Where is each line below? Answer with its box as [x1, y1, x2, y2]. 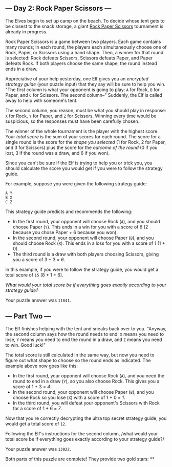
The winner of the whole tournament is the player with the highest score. [5, 128, 159, 134]
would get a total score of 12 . [5, 420, 67, 427]
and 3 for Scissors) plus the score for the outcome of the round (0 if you [5, 144, 158, 151]
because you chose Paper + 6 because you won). [12, 229, 118, 235]
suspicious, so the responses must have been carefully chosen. [5, 118, 140, 124]
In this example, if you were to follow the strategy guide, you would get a [5, 266, 159, 272]
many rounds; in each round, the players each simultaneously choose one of [5, 44, 167, 50]
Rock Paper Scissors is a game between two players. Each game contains [5, 38, 161, 45]
